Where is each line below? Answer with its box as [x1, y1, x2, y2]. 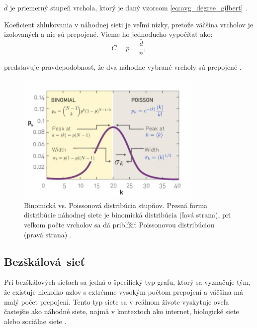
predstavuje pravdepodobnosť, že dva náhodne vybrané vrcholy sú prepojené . [4, 62, 242, 72]
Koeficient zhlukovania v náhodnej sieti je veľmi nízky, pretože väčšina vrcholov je [4, 19, 254, 29]
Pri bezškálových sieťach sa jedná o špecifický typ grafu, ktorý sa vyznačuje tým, [4, 277, 251, 287]
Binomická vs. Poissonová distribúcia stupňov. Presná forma [24, 200, 208, 210]
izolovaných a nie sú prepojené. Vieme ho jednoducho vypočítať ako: [4, 29, 213, 39]
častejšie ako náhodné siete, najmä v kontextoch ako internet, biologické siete [4, 306, 239, 317]
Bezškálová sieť [4, 253, 86, 269]
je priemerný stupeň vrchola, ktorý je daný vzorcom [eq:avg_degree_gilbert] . [9, 2, 248, 12]
